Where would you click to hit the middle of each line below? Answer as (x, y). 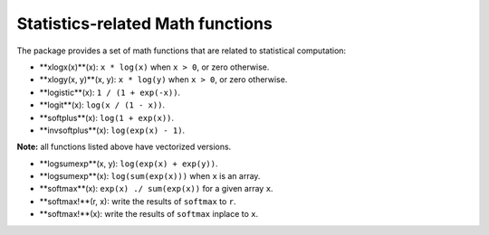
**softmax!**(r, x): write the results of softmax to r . (138, 201)
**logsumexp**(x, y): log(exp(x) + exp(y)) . (129, 164)
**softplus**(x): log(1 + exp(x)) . (107, 117)
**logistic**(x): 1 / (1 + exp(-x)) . (110, 92)
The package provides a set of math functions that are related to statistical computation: (182, 51)
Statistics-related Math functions (145, 23)
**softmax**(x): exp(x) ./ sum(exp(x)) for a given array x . (156, 189)
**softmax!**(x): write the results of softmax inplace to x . (149, 214)
